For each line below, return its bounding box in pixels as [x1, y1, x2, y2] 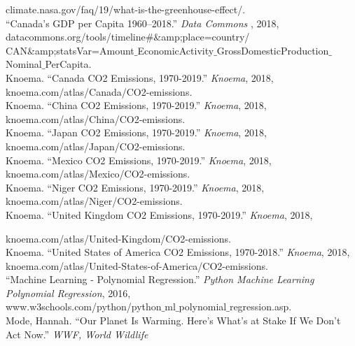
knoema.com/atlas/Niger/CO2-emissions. [6, 194, 183, 208]
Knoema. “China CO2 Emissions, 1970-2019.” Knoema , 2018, [6, 98, 267, 113]
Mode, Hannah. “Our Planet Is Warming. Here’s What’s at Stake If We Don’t [6, 313, 341, 328]
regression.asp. [229, 299, 292, 314]
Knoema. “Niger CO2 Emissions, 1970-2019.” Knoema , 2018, [6, 180, 265, 194]
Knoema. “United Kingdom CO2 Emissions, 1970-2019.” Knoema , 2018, [6, 207, 313, 222]
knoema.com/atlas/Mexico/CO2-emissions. [6, 166, 190, 181]
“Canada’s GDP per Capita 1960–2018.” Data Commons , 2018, [6, 15, 279, 30]
